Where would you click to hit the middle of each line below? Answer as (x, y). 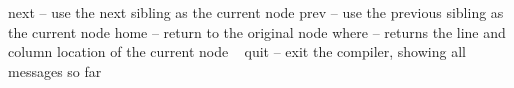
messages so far (55, 70)
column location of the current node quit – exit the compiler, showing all (237, 51)
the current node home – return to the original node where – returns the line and (257, 31)
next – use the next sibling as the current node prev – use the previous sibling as (256, 12)
